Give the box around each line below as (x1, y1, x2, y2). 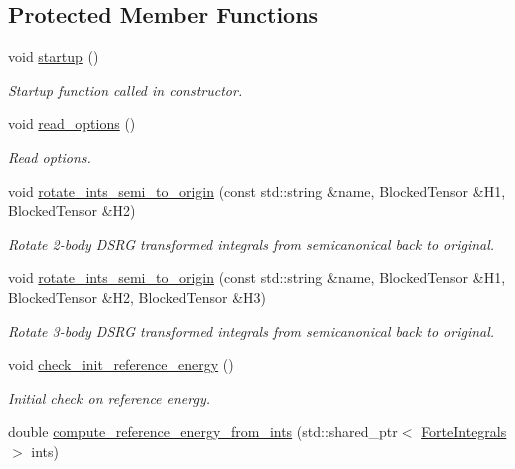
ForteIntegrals (421, 421, 507, 442)
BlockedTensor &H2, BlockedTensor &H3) (8, 286, 267, 307)
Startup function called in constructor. (8, 79, 243, 100)
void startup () (8, 46, 99, 67)
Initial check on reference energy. (8, 387, 211, 408)
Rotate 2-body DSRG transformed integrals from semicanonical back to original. (8, 233, 495, 254)
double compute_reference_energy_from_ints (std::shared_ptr (8, 421, 398, 442)
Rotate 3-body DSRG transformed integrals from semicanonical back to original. (8, 320, 495, 341)
